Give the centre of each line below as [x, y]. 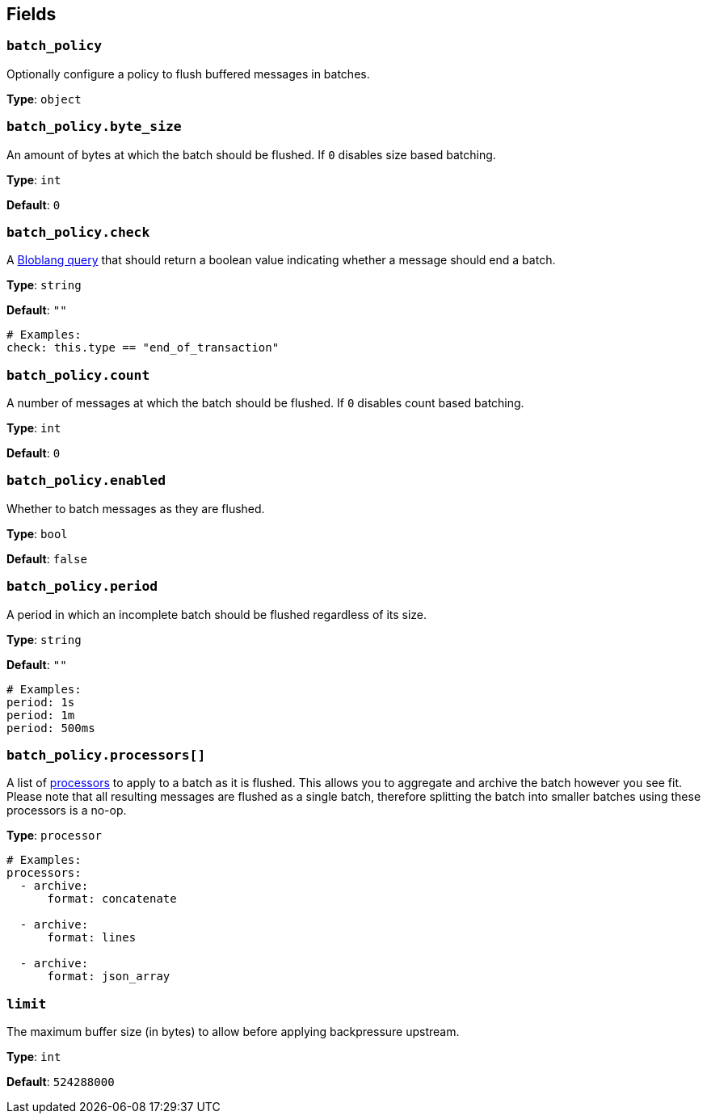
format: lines [92, 938]
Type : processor [54, 836]
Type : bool [37, 533]
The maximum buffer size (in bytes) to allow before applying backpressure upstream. [233, 1032]
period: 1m [41, 715]
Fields [32, 14]
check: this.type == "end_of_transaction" [143, 348]
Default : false [47, 558]
